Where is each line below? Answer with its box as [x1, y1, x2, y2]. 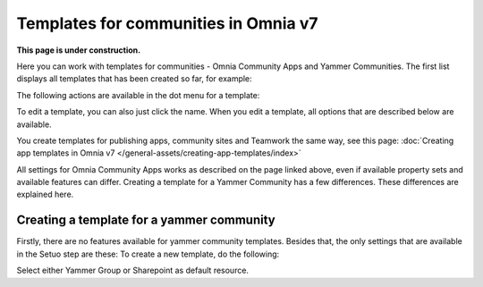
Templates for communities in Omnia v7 [16, 13, 318, 33]
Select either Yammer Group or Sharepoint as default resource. [16, 265, 250, 276]
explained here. [16, 189, 74, 200]
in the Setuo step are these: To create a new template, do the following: [16, 249, 280, 259]
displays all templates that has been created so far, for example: [16, 73, 252, 84]
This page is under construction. [16, 45, 141, 55]
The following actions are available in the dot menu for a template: [16, 89, 260, 100]
